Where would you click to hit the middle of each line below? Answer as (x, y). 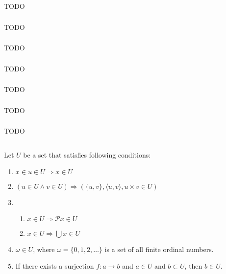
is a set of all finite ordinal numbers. (159, 249)
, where (44, 249)
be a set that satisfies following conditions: (87, 155)
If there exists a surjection (55, 265)
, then (193, 265)
